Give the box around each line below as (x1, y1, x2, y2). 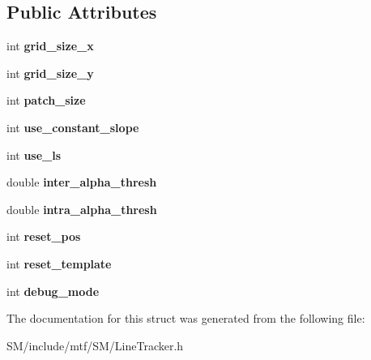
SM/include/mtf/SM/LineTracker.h (6, 336, 184, 354)
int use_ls (6, 146, 62, 163)
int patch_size (6, 92, 86, 109)
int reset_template (6, 255, 112, 272)
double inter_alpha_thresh (6, 174, 157, 191)
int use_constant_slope (6, 118, 139, 135)
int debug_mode (6, 282, 100, 299)
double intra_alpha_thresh (6, 200, 157, 217)
